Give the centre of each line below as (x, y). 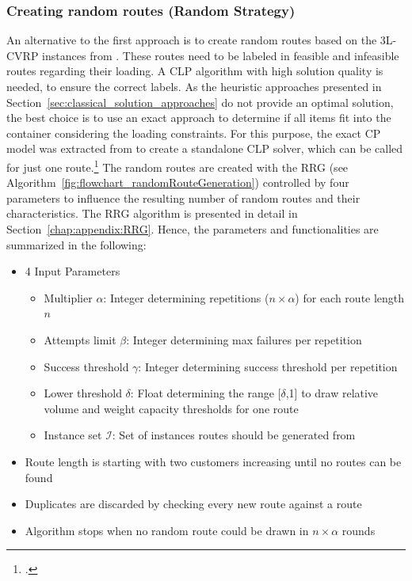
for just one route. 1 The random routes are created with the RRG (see (177, 165)
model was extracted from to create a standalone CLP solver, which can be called (205, 148)
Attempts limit (80, 339)
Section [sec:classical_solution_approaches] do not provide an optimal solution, (200, 102)
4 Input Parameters (72, 271)
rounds (359, 530)
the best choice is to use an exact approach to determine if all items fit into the (199, 118)
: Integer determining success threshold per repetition (268, 366)
